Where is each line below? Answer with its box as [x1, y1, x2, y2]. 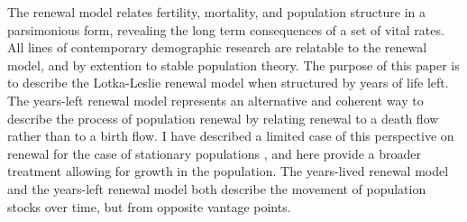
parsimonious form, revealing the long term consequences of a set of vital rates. [7, 20, 444, 39]
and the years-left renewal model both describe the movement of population [7, 179, 426, 198]
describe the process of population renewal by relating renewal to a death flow [7, 108, 439, 127]
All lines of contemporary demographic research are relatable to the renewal [7, 38, 427, 57]
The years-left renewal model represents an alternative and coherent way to [7, 90, 424, 109]
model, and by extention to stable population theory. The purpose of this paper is [7, 55, 460, 74]
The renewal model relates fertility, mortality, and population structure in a [7, 3, 426, 21]
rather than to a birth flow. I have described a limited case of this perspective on [7, 126, 454, 145]
